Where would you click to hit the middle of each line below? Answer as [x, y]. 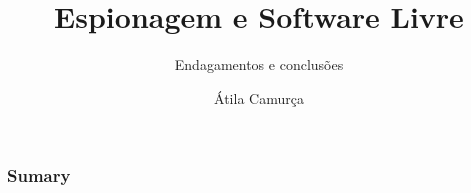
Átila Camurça [259, 97]
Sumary [39, 175]
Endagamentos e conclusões [259, 64]
